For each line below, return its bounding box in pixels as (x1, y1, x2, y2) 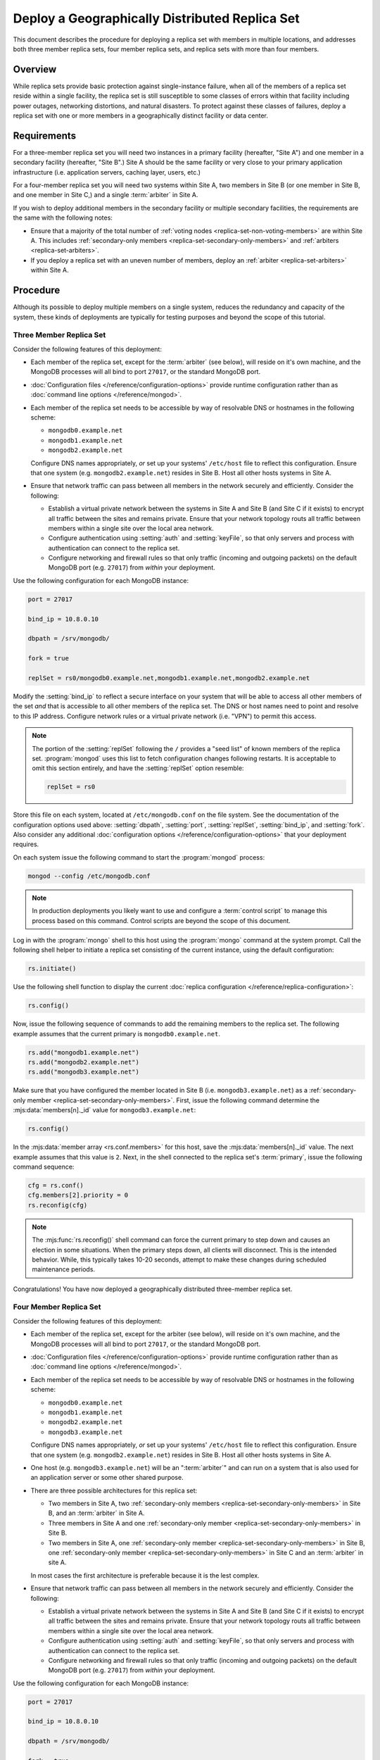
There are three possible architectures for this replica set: (30, 1486, 198, 1495)
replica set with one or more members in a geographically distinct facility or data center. (13, 111, 269, 120)
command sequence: (13, 1162, 75, 1171)
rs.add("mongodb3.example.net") (27, 1068, 140, 1076)
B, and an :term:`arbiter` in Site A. (48, 1509, 145, 1517)
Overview (13, 63, 57, 75)
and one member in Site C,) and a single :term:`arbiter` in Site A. (13, 191, 198, 199)
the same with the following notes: (13, 213, 113, 222)
